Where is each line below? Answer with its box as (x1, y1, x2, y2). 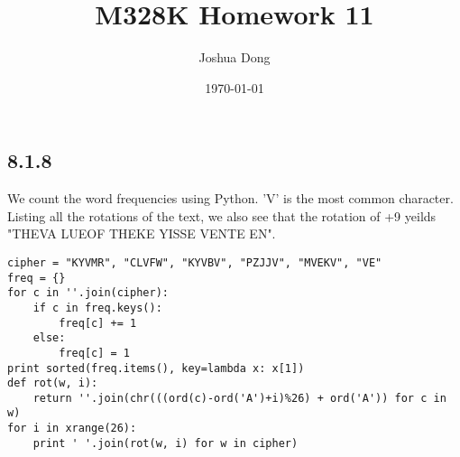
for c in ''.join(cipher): (7, 286, 169, 300)
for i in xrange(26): (7, 422, 137, 435)
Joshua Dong (198, 48, 271, 67)
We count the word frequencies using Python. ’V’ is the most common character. (7, 189, 454, 208)
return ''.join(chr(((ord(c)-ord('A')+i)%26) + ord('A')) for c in (32, 391, 446, 405)
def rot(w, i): (7, 377, 98, 390)
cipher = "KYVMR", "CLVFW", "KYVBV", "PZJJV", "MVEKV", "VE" (7, 256, 382, 269)
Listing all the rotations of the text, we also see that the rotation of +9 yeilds (7, 206, 437, 225)
